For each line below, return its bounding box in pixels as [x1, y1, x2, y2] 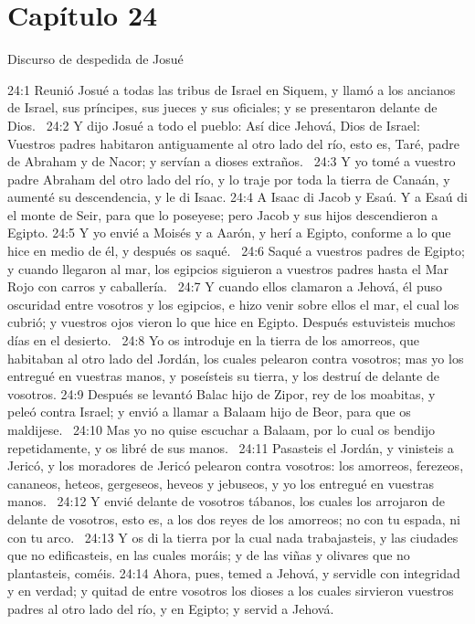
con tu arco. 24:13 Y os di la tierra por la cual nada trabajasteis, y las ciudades [7, 527, 459, 546]
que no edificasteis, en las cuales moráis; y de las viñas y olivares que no [7, 545, 410, 565]
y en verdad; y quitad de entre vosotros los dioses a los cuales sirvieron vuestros [7, 581, 454, 600]
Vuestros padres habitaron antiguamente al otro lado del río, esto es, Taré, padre [7, 133, 459, 153]
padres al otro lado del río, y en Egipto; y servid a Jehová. [7, 598, 334, 618]
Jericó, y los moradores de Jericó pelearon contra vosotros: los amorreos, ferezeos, [7, 456, 464, 475]
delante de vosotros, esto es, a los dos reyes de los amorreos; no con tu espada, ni [7, 509, 460, 528]
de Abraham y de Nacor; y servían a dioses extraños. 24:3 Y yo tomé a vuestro [7, 152, 456, 171]
